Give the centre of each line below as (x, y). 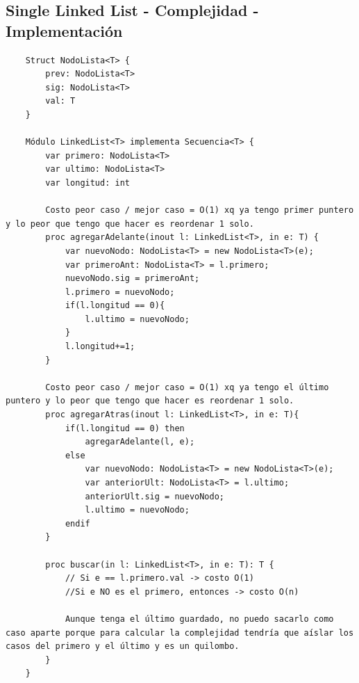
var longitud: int (87, 183)
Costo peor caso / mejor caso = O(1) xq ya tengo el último (187, 387)
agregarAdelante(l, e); (140, 442)
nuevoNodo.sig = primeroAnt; (132, 279)
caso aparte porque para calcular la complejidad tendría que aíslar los (180, 633)
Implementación (64, 30)
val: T (60, 101)
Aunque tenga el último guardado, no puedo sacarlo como (199, 619)
